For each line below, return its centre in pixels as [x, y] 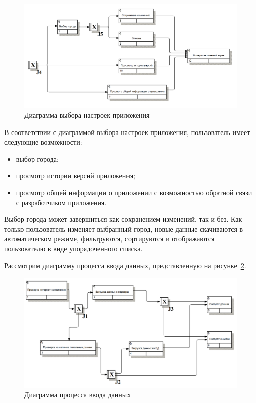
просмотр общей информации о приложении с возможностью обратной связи [134, 192]
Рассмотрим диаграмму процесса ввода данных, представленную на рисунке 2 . [125, 265]
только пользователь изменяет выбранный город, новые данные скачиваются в [124, 229]
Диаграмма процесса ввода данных [78, 395]
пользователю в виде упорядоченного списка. [73, 248]
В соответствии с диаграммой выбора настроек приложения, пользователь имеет [127, 132]
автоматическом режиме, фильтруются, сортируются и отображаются [109, 239]
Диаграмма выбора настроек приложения [87, 115]
